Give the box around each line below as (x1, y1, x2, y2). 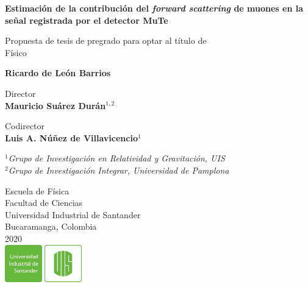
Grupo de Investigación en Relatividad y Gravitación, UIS (8, 152, 225, 165)
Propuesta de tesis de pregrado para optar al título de (5, 34, 207, 47)
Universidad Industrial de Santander (5, 208, 141, 221)
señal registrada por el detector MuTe (5, 13, 168, 26)
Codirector (5, 119, 45, 132)
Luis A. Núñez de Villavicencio (5, 131, 138, 144)
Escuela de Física (5, 184, 70, 197)
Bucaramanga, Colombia (5, 220, 97, 233)
